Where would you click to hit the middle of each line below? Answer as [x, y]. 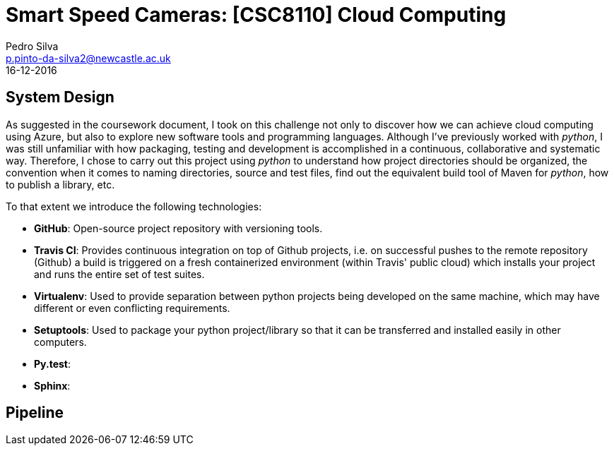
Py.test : [52, 363]
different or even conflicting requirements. [132, 308]
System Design [60, 97]
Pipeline [35, 413]
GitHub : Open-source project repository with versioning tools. [178, 228]
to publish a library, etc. [60, 184]
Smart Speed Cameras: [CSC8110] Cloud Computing [256, 15]
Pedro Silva [32, 46]
